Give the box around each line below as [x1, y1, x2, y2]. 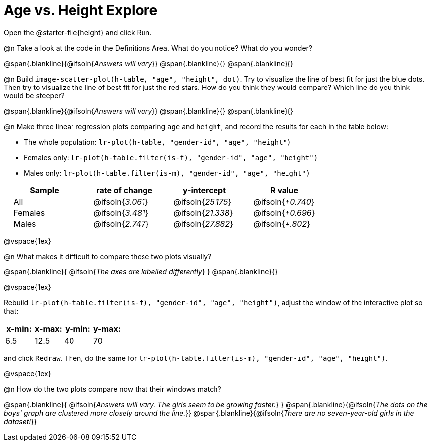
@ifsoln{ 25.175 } [173, 196, 232, 207]
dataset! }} [4, 417, 37, 426]
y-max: [93, 323, 121, 334]
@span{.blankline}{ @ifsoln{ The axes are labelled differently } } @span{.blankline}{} [4, 267, 278, 276]
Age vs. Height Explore [4, 2, 158, 19]
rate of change [96, 185, 152, 195]
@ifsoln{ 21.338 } [173, 207, 233, 218]
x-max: [35, 323, 62, 334]
